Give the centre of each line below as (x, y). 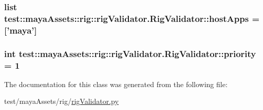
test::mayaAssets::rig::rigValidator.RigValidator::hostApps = (132, 18)
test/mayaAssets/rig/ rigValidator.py (61, 101)
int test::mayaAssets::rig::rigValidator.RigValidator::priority (130, 53)
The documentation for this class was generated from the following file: (116, 84)
